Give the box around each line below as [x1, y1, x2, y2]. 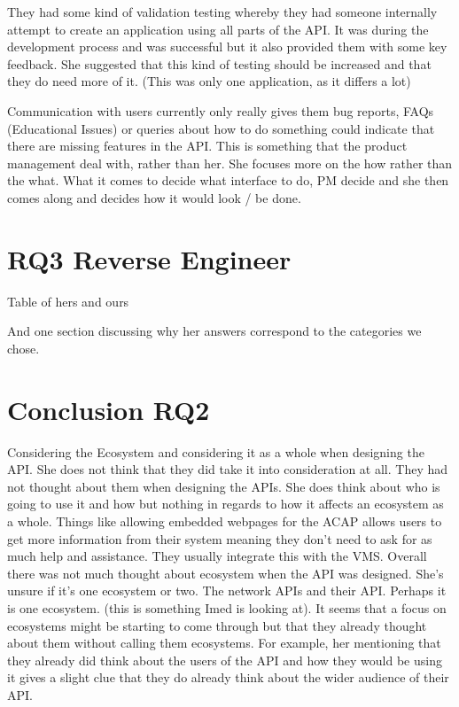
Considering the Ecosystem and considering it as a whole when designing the [7, 442, 424, 461]
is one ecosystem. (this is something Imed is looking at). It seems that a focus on [7, 598, 447, 617]
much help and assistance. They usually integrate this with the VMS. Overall [7, 547, 427, 565]
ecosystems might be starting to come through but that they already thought [7, 616, 427, 634]
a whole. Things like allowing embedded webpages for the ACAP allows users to [7, 511, 442, 530]
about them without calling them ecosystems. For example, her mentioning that [7, 633, 441, 652]
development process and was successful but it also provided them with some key [7, 37, 447, 56]
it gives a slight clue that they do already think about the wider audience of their [7, 668, 449, 687]
